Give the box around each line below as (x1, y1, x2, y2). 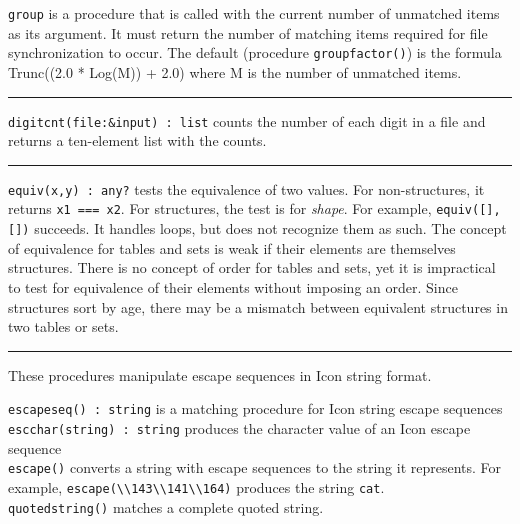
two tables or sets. (8, 316, 119, 337)
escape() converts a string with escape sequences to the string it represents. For (8, 457, 502, 478)
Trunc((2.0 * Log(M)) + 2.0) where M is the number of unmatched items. (8, 61, 462, 82)
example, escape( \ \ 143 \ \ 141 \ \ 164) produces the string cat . (8, 476, 385, 497)
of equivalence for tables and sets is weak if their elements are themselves (8, 237, 456, 258)
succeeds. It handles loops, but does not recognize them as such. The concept (34, 218, 507, 239)
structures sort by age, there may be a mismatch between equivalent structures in (8, 296, 508, 317)
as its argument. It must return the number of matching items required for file (8, 22, 488, 43)
